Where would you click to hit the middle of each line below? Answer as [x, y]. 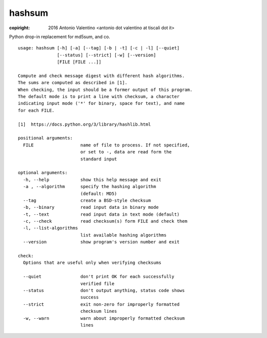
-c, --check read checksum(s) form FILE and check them [105, 221]
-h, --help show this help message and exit [92, 180]
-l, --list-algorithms [50, 228]
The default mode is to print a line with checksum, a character [99, 97]
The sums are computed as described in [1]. [73, 83]
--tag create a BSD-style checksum [87, 200]
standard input [99, 159]
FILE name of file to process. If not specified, [107, 145]
